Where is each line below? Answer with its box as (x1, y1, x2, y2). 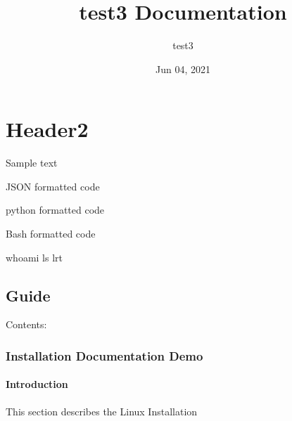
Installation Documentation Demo (6, 346, 203, 364)
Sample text (6, 155, 58, 170)
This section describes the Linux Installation (6, 403, 198, 418)
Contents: (6, 317, 47, 332)
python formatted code (6, 202, 105, 217)
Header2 (6, 115, 89, 143)
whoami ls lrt (6, 250, 63, 264)
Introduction (6, 377, 68, 391)
